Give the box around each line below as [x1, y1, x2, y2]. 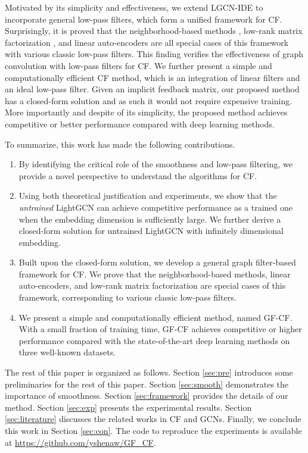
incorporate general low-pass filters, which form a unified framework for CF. [5, 13, 282, 25]
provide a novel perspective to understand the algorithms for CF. [18, 169, 257, 182]
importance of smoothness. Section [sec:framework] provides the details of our [5, 389, 288, 402]
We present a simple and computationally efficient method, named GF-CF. [18, 311, 293, 323]
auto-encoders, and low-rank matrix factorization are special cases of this [18, 279, 286, 292]
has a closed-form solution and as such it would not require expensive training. [5, 94, 293, 107]
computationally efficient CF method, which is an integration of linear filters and [5, 71, 300, 83]
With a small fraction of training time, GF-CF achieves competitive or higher [18, 323, 302, 335]
